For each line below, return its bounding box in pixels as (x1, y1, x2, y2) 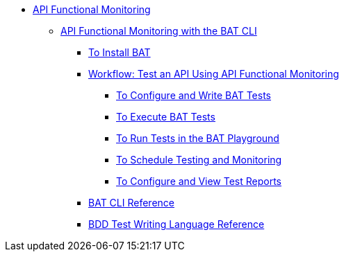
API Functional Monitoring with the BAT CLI (60, 25, 257, 37)
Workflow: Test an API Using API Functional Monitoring (88, 68, 339, 80)
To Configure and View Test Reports (116, 175, 282, 187)
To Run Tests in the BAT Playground (116, 132, 279, 144)
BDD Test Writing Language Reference (88, 218, 265, 230)
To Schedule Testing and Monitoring (116, 154, 282, 166)
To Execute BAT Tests (116, 111, 215, 123)
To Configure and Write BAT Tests (116, 89, 271, 101)
